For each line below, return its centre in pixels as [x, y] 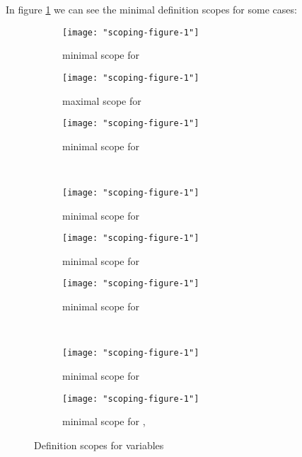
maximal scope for [102, 100]
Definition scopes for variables [99, 445]
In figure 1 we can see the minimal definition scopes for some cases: [151, 9]
